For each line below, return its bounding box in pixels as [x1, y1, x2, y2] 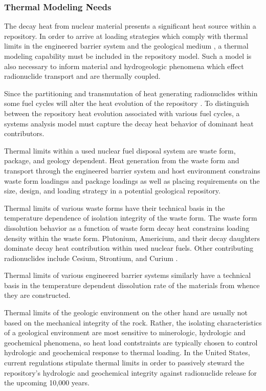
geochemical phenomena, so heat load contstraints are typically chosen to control [4, 337, 258, 347]
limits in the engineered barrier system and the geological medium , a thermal [4, 40, 249, 51]
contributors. [4, 128, 45, 139]
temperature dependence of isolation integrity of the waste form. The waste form [4, 212, 257, 223]
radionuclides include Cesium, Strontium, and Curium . [4, 252, 178, 263]
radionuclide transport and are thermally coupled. [4, 71, 161, 81]
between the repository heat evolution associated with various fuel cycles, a [4, 107, 240, 118]
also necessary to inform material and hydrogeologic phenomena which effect [4, 60, 244, 71]
